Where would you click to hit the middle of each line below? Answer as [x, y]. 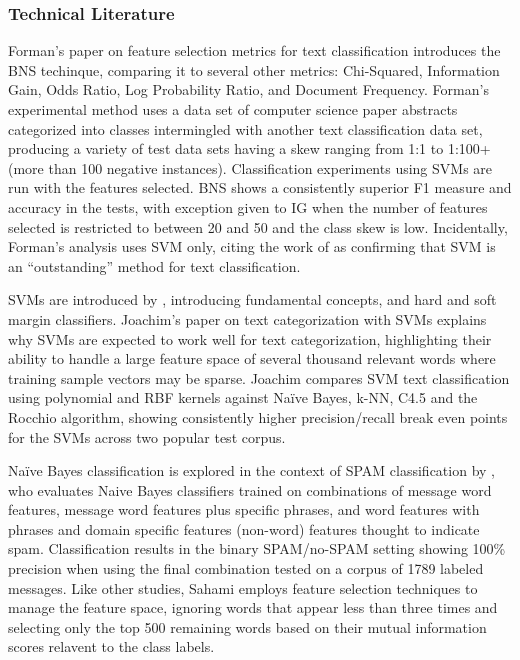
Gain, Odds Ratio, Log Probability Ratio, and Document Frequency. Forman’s [248, 89]
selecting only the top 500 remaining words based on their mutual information [247, 626]
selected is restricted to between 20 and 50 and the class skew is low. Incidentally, [258, 226]
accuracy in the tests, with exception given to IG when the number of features [248, 206]
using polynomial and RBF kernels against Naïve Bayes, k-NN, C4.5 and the [243, 397]
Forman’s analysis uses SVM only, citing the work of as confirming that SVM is [252, 246]
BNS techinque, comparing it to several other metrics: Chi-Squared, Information [254, 69]
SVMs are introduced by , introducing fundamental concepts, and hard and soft [252, 299]
